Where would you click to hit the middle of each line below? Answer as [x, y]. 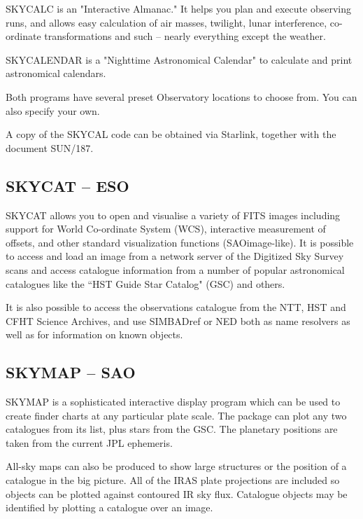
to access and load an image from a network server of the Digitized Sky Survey [175, 256]
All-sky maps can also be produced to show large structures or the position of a [176, 466]
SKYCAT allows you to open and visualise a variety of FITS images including [173, 215]
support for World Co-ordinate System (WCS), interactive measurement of [166, 229]
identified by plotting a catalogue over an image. [109, 507]
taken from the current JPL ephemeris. [89, 442]
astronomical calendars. [56, 73]
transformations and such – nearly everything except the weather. [185, 36]
